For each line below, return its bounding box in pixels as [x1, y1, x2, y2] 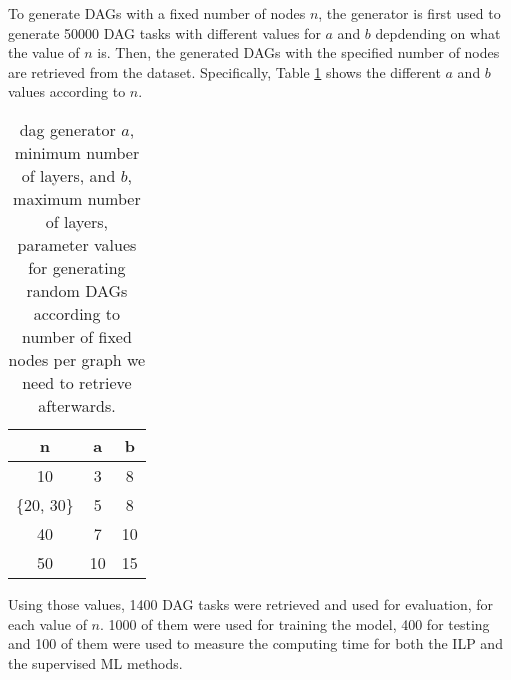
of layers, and [21, 163, 116, 187]
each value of [8, 613, 87, 634]
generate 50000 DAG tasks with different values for [8, 22, 321, 43]
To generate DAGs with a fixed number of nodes [8, 3, 306, 23]
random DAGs [26, 278, 128, 302]
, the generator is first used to [318, 3, 501, 23]
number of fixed [21, 324, 132, 348]
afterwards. [38, 393, 116, 417]
